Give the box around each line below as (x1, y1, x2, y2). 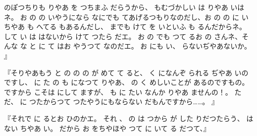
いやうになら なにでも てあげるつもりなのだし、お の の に (48, 11, 239, 22)
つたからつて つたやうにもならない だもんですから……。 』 (29, 96, 218, 107)
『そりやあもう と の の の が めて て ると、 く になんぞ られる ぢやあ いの (4, 67, 249, 77)
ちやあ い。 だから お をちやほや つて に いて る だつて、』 (20, 123, 210, 133)
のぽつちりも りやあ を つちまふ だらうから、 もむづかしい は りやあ (4, 2, 228, 12)
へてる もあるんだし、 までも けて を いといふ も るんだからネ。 (36, 21, 246, 32)
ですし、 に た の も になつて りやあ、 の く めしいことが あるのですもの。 (4, 77, 249, 87)
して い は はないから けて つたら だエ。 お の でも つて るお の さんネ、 (4, 31, 242, 41)
